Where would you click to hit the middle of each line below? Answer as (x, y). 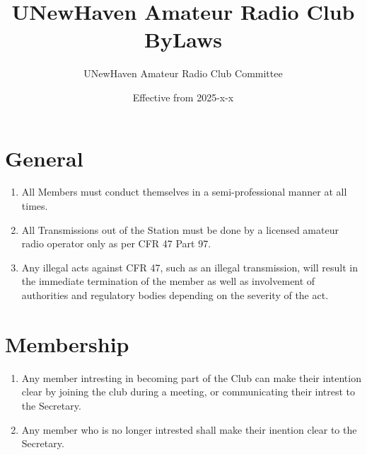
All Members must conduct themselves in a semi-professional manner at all (184, 192)
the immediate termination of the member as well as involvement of (168, 281)
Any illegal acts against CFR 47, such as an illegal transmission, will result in (190, 267)
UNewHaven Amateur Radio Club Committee (183, 73)
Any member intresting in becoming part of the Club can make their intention (191, 377)
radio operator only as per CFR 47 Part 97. (116, 243)
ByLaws (183, 39)
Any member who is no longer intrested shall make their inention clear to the (189, 429)
